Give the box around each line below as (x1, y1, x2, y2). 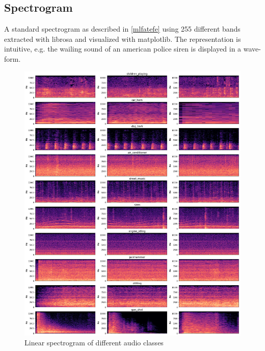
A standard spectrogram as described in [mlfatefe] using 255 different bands (4, 23, 241, 34)
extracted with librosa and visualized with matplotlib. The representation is (4, 33, 241, 44)
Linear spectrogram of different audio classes (24, 337, 164, 348)
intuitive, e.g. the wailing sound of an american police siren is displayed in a (4, 43, 242, 54)
